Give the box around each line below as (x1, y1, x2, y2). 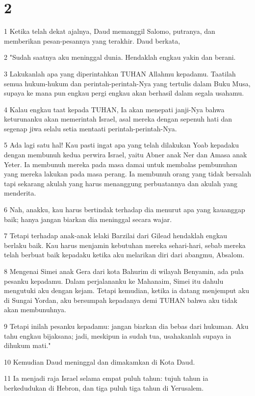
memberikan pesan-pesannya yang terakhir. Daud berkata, (4, 35, 180, 46)
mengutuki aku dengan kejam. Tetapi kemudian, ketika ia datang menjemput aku (4, 285, 250, 296)
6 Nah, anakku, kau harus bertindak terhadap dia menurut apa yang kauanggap (4, 204, 245, 215)
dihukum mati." (4, 340, 51, 350)
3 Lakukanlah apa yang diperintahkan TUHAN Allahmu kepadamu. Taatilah (4, 68, 236, 78)
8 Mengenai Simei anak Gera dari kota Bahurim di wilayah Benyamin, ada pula (4, 266, 244, 276)
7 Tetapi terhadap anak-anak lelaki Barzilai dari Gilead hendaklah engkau (4, 230, 228, 241)
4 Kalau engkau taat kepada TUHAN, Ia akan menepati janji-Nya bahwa (4, 104, 225, 114)
